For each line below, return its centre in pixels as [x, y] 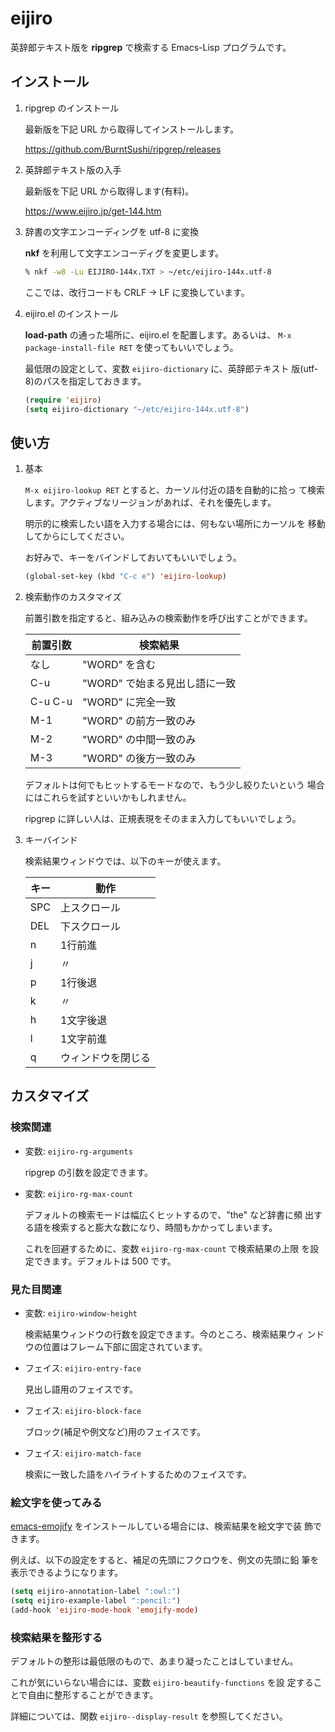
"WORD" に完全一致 [129, 702]
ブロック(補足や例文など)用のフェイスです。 [115, 1432]
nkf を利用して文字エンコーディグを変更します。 [124, 253]
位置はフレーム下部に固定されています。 [125, 1347]
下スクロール [90, 927]
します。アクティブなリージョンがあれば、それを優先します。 [150, 503]
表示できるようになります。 [67, 1573]
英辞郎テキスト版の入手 [73, 169]
